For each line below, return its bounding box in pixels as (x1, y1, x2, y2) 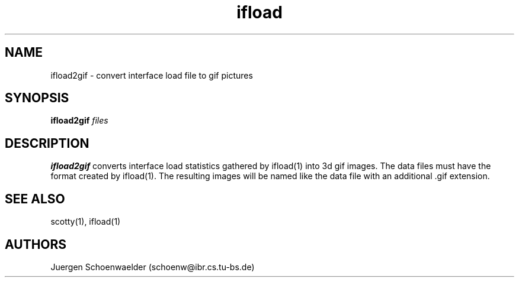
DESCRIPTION (5, 135, 89, 151)
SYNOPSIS (5, 90, 69, 106)
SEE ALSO (5, 191, 65, 206)
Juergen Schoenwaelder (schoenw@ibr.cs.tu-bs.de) (50, 261, 255, 272)
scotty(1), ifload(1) (50, 216, 121, 227)
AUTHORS (5, 236, 67, 252)
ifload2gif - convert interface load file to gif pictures (50, 70, 253, 80)
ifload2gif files (50, 115, 108, 126)
